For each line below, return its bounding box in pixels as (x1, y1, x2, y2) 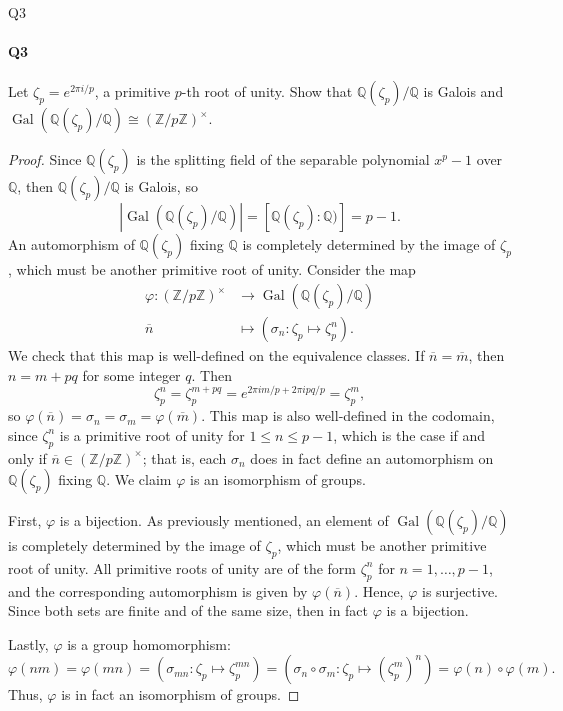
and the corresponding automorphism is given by (8, 580, 308, 601)
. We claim (106, 469, 172, 490)
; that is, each (142, 447, 227, 468)
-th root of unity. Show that (181, 81, 353, 102)
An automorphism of (8, 234, 135, 255)
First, (8, 510, 42, 531)
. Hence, (354, 580, 404, 601)
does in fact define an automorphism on (250, 447, 494, 468)
